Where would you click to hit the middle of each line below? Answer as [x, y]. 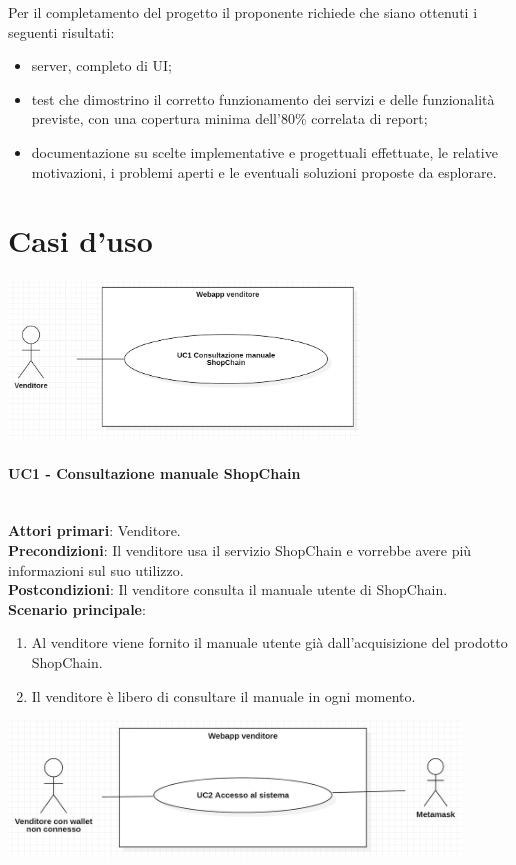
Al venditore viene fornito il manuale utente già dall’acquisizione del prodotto [269, 642]
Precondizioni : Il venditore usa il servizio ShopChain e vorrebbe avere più [240, 550]
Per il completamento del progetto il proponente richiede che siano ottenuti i [243, 12]
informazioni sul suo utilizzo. [96, 569]
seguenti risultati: [61, 31]
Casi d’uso [80, 240]
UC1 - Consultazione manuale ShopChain [154, 472]
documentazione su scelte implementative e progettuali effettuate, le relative [264, 151]
